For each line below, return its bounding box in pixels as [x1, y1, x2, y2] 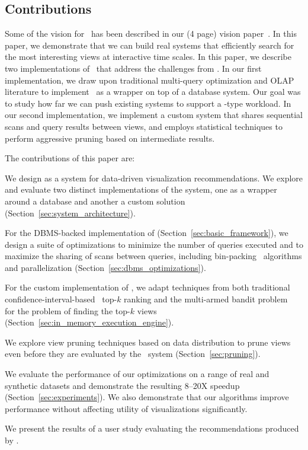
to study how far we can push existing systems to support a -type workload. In [5, 97, 291, 109]
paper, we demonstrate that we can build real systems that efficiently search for [5, 39, 294, 51]
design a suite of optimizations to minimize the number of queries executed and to [5, 238, 303, 250]
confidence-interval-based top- [5, 293, 117, 305]
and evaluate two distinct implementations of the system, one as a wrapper [5, 183, 277, 196]
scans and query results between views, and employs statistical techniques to [5, 120, 283, 132]
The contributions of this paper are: [5, 152, 135, 164]
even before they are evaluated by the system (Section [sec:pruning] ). [5, 347, 261, 360]
